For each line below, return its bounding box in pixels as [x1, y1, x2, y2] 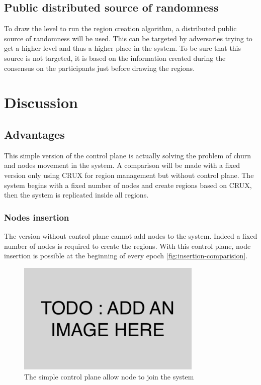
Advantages [4, 126, 65, 142]
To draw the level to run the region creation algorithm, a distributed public [4, 23, 237, 34]
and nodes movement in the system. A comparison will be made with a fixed [4, 160, 240, 170]
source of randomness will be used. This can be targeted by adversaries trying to [4, 33, 252, 43]
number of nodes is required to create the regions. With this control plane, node [4, 240, 251, 251]
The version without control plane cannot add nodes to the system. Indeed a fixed [4, 230, 257, 241]
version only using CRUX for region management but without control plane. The [4, 169, 254, 180]
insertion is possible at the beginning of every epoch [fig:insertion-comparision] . [4, 250, 248, 261]
